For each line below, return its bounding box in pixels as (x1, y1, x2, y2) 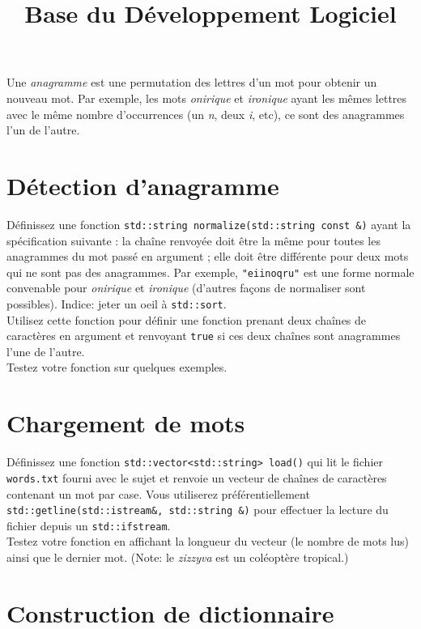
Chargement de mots (6, 406, 245, 440)
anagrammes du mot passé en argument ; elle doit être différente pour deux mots (6, 248, 409, 265)
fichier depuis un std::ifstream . (6, 516, 171, 533)
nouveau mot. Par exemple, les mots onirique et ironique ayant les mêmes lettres (6, 89, 407, 106)
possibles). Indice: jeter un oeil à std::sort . (6, 295, 227, 312)
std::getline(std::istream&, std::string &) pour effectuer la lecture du (6, 501, 389, 518)
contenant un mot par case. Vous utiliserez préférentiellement (6, 485, 310, 502)
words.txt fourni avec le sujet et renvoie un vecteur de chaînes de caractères (6, 469, 387, 486)
